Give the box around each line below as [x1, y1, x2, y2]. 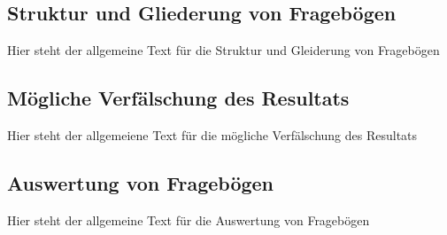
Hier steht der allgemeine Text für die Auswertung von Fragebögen [7, 210, 370, 229]
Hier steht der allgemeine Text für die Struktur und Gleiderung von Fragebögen [7, 41, 440, 59]
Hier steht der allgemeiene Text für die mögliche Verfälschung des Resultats [7, 126, 418, 144]
